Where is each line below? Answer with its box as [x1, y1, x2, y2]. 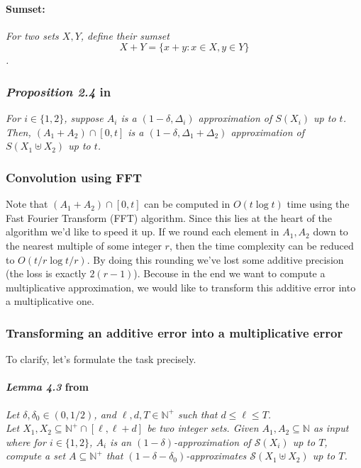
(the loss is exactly [6, 266, 87, 281]
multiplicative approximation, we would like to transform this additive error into [6, 279, 356, 294]
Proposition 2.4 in [6, 82, 111, 100]
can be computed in [144, 196, 231, 211]
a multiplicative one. [6, 294, 94, 308]
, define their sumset [80, 28, 170, 43]
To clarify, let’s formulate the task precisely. [6, 352, 196, 367]
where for [6, 434, 46, 449]
